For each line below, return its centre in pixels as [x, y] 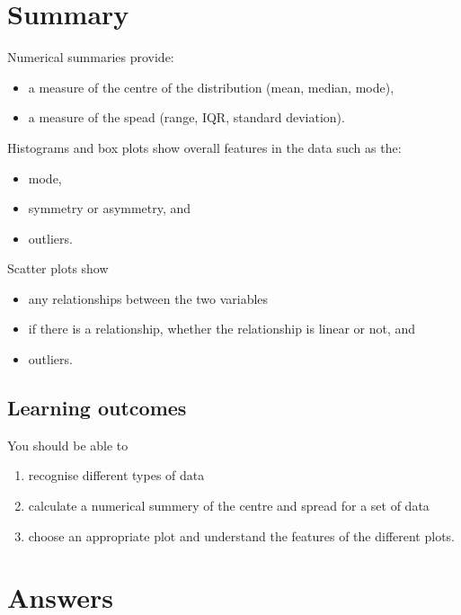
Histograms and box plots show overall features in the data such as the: [204, 147]
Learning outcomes [97, 408]
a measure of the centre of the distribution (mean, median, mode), [211, 87]
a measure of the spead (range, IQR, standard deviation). [186, 117]
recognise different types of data [116, 475]
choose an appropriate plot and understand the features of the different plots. [242, 535]
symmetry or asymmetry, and [110, 208]
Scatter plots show [58, 268]
